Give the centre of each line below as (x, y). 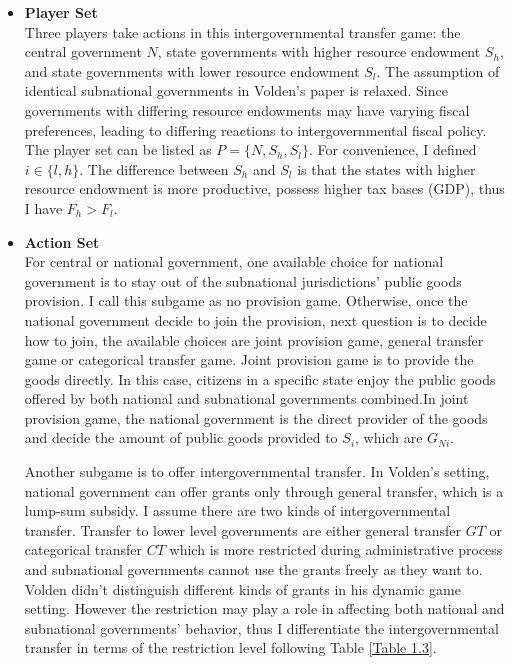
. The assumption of (438, 70)
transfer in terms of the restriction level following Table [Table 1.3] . (230, 647)
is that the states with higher (386, 168)
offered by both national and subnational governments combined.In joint (246, 398)
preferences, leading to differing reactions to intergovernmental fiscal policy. (255, 129)
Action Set (62, 241)
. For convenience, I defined (393, 149)
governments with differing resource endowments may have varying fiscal (247, 109)
